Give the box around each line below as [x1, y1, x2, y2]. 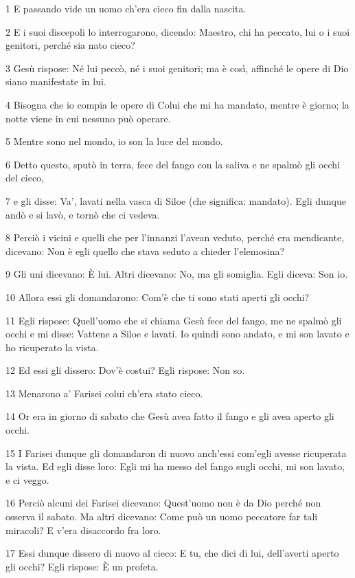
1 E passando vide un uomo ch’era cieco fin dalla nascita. [5, 1, 247, 15]
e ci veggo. [5, 472, 49, 487]
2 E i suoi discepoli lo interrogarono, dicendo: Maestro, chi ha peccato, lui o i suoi [5, 24, 350, 38]
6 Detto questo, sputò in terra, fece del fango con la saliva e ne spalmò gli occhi [5, 157, 341, 171]
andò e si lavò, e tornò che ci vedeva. [5, 207, 160, 221]
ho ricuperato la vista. [5, 340, 99, 354]
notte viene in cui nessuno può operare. [5, 111, 171, 125]
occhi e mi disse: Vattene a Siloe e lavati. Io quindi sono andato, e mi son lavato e [5, 326, 350, 341]
